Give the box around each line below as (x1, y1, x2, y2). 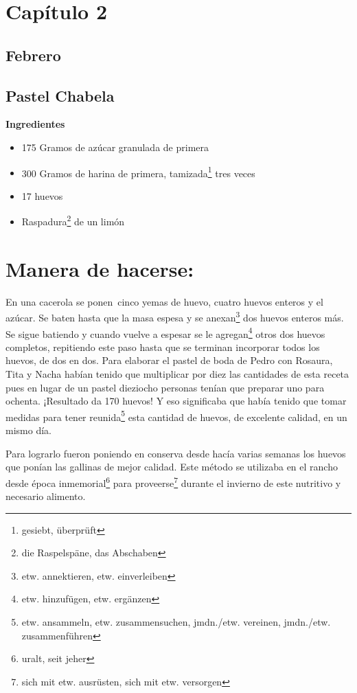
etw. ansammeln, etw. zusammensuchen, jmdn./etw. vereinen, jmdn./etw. (21, 615, 331, 629)
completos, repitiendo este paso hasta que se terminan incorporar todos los (5, 339, 320, 354)
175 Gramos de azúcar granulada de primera (21, 139, 209, 154)
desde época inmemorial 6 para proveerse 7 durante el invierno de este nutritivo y (5, 473, 341, 490)
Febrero (5, 44, 61, 65)
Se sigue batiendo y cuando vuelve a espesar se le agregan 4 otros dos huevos (5, 324, 325, 341)
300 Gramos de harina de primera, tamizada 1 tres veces (21, 163, 255, 180)
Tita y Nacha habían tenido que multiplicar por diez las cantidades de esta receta (5, 367, 349, 381)
